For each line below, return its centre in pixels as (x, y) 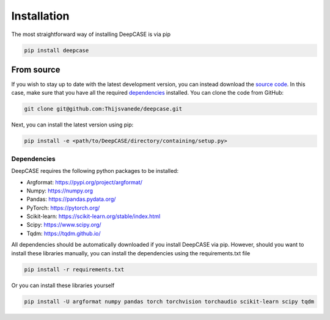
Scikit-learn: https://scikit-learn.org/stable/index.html (94, 216)
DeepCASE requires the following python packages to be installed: (95, 171)
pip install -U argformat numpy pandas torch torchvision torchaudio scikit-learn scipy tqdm (169, 301)
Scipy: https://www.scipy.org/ (64, 225)
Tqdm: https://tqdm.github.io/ (64, 233)
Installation (40, 16)
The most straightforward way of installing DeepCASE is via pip (91, 34)
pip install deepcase (57, 50)
